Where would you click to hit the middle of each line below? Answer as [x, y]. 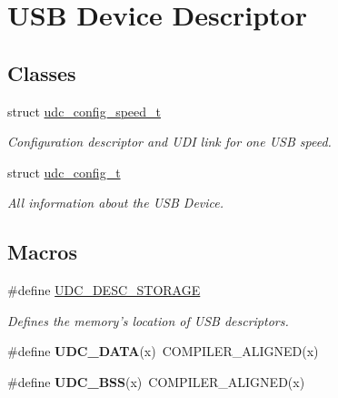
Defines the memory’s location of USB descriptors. [148, 320]
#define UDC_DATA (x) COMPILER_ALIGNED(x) [163, 351]
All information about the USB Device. [116, 203]
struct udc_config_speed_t [84, 111]
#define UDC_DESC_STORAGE [104, 290]
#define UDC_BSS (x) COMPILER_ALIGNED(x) [156, 381]
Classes [42, 72]
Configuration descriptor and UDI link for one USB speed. [169, 142]
